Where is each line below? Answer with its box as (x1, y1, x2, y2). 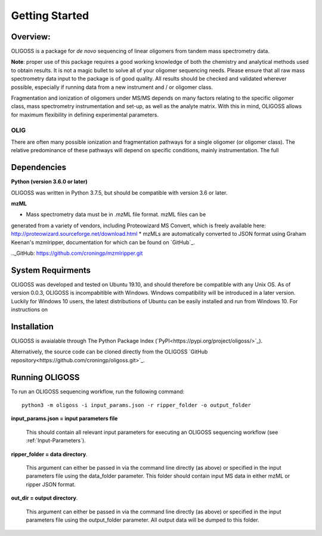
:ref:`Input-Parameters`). (26, 437, 86, 444)
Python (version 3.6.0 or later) (11, 178, 88, 185)
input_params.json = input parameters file (11, 415, 118, 422)
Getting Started (11, 9, 89, 22)
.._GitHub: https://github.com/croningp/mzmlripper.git (11, 249, 143, 257)
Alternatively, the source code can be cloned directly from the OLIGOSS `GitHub (11, 348, 208, 355)
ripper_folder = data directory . (11, 451, 88, 458)
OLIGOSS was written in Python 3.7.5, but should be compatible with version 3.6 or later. (11, 189, 228, 196)
